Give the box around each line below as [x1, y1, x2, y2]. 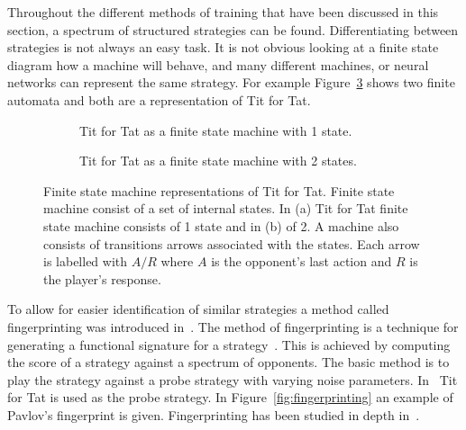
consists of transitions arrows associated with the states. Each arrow [43, 234, 420, 253]
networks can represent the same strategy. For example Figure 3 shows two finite [7, 73, 455, 92]
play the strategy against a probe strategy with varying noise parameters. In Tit [7, 370, 458, 389]
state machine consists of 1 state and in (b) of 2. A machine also [43, 216, 399, 235]
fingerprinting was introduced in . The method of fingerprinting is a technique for [7, 317, 459, 336]
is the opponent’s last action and [211, 252, 392, 271]
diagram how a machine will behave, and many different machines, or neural [7, 55, 429, 74]
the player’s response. [43, 269, 161, 288]
